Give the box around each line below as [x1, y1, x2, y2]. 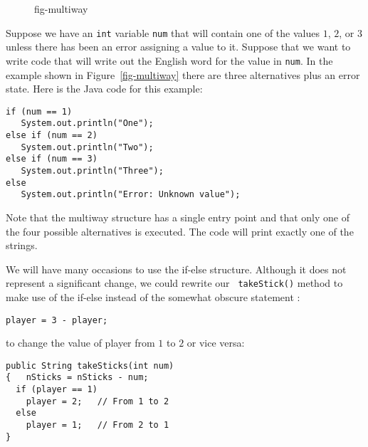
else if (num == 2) [6, 130, 98, 140]
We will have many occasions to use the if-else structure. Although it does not [6, 261, 347, 276]
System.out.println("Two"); [21, 142, 154, 152]
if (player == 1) [16, 384, 98, 395]
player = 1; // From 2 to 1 [26, 420, 169, 431]
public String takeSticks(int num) [6, 360, 174, 371]
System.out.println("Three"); [21, 165, 164, 176]
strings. [6, 238, 38, 253]
